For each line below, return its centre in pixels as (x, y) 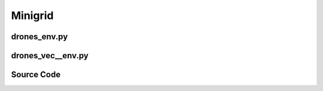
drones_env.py (39, 37)
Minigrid (32, 15)
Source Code (36, 75)
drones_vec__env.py (50, 56)
